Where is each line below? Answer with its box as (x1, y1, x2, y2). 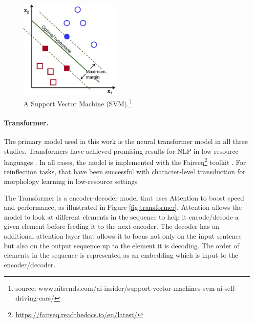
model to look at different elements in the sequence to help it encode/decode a (4, 211, 239, 222)
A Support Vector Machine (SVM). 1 (23, 97, 132, 108)
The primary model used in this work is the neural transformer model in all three (4, 136, 248, 146)
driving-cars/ (15, 292, 54, 303)
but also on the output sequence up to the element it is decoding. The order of (4, 240, 239, 250)
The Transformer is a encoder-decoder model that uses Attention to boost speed (4, 192, 244, 202)
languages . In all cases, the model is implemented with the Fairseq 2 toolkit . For (4, 156, 246, 167)
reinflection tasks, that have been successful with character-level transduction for (4, 166, 246, 177)
